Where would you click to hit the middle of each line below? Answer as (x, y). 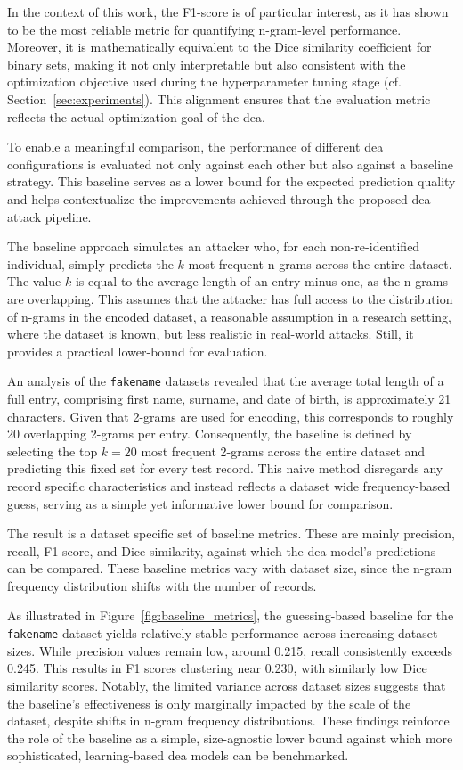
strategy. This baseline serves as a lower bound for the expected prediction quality (231, 181)
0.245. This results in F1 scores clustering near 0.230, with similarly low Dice (217, 668)
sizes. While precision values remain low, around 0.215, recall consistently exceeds (230, 650)
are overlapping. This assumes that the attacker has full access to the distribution (230, 298)
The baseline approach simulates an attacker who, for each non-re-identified (214, 246)
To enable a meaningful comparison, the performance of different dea (195, 147)
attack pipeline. (49, 216)
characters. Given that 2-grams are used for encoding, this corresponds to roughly (231, 416)
